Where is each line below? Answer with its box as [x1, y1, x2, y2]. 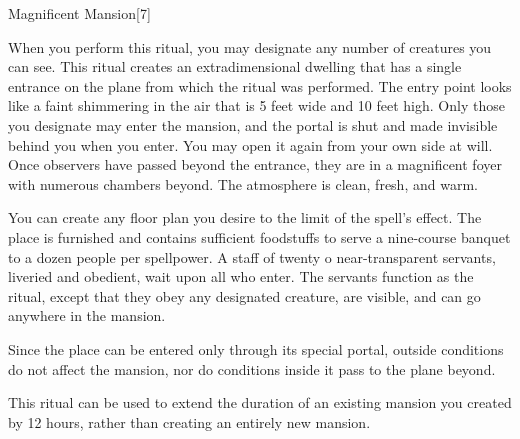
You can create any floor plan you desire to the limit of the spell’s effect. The [8, 207, 482, 228]
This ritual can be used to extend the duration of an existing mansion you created [8, 392, 512, 413]
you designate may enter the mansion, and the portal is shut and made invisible [8, 114, 498, 135]
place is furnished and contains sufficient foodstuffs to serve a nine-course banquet [8, 226, 511, 247]
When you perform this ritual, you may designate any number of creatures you [8, 36, 492, 57]
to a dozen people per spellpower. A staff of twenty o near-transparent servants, [8, 246, 496, 267]
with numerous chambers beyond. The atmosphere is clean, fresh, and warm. [8, 173, 478, 194]
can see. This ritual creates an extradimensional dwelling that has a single [8, 56, 462, 77]
